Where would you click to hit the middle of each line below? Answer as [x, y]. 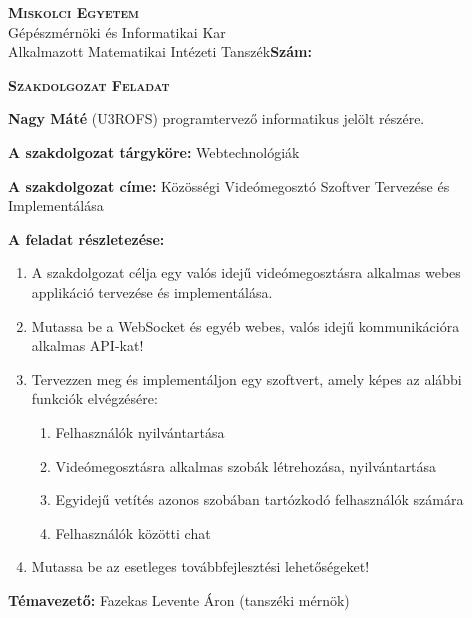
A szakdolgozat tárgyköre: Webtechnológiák [154, 151]
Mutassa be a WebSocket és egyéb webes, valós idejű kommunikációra [245, 325]
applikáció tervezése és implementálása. [152, 291]
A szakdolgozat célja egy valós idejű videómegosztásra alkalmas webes [246, 272]
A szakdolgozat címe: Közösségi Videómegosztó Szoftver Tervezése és [229, 185]
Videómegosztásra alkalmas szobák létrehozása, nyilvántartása [246, 465]
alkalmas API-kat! [87, 345]
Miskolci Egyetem [73, 12]
